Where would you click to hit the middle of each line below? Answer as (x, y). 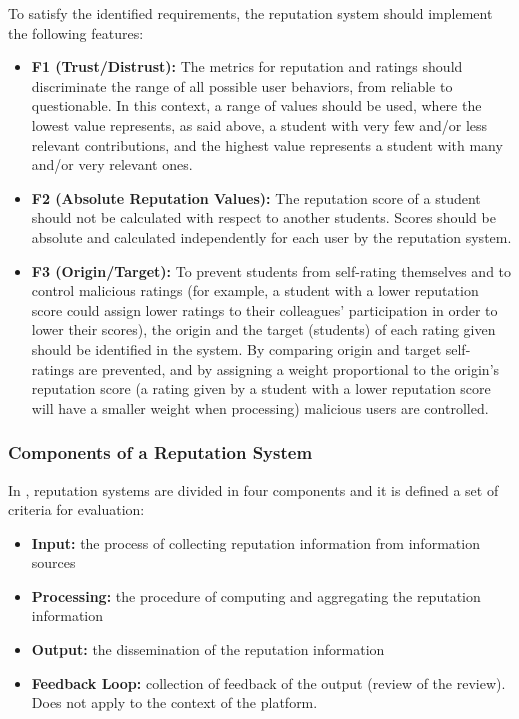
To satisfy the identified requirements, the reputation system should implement (250, 13)
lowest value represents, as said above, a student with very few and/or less (259, 124)
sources (53, 562)
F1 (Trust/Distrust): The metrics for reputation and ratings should (247, 66)
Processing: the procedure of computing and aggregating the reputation (256, 595)
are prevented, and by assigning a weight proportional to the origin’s (289, 368)
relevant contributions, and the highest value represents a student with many (267, 144)
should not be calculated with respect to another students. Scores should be (263, 217)
